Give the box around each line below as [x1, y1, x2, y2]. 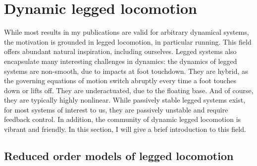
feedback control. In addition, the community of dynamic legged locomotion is [4, 114, 241, 124]
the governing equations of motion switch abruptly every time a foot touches [4, 75, 236, 86]
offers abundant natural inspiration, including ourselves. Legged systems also [4, 46, 237, 56]
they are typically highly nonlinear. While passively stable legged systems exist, [4, 95, 246, 105]
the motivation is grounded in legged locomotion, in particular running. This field [4, 36, 252, 47]
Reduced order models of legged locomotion [4, 148, 234, 164]
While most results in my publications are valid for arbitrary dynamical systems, [4, 27, 249, 37]
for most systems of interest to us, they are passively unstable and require [4, 104, 228, 114]
